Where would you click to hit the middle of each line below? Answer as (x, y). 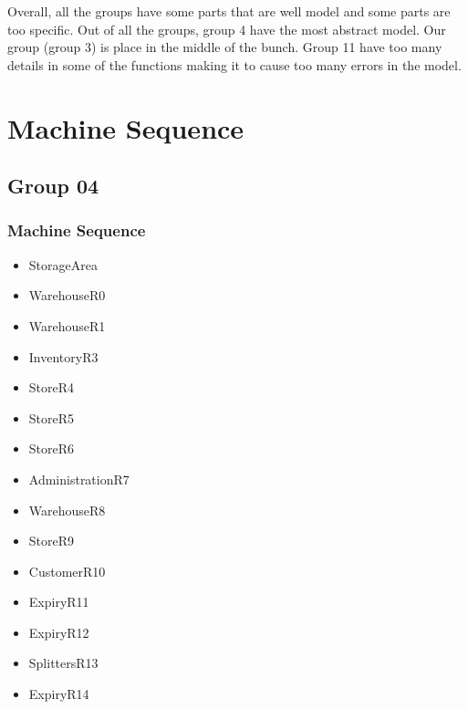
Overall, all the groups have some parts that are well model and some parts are (229, 11)
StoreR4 (52, 387)
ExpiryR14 (59, 694)
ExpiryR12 (59, 632)
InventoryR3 (63, 356)
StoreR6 (52, 448)
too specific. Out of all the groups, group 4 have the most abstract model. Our (227, 29)
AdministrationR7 (79, 479)
